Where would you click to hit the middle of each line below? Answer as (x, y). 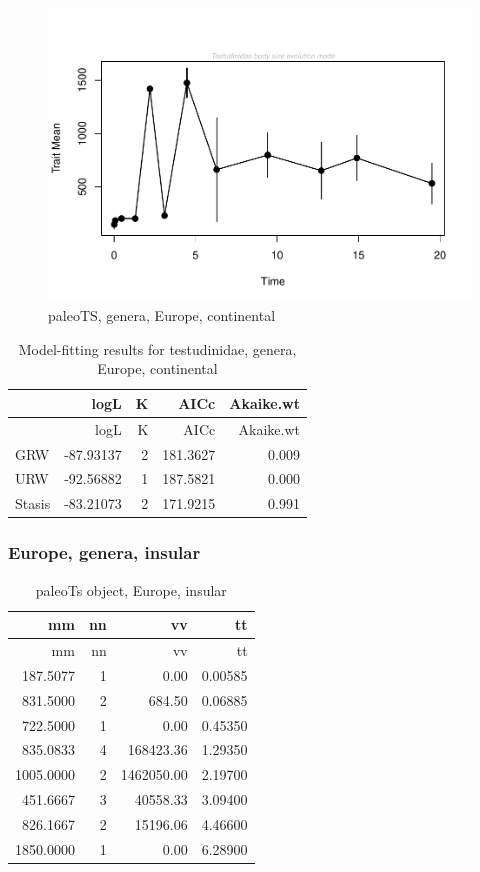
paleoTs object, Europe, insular (131, 589)
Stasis (33, 503)
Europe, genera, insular (104, 552)
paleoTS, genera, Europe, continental (162, 315)
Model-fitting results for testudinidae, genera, (157, 348)
